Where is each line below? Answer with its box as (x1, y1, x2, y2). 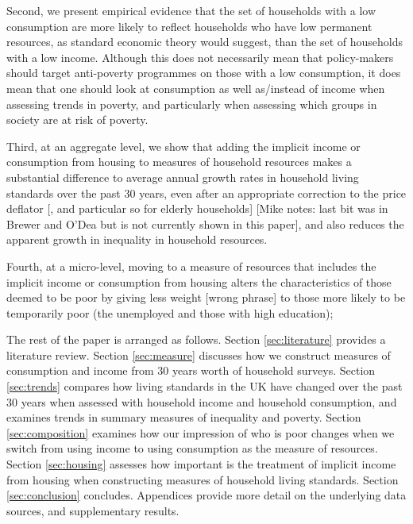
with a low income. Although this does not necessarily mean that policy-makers (6, 48, 394, 65)
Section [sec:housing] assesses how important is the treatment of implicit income (6, 456, 396, 472)
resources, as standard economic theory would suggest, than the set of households (6, 33, 403, 50)
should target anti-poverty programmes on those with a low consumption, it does (6, 64, 401, 81)
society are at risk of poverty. (6, 111, 149, 128)
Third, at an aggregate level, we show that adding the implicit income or (6, 137, 361, 154)
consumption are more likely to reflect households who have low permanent (6, 17, 372, 34)
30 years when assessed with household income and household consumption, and (6, 393, 397, 410)
